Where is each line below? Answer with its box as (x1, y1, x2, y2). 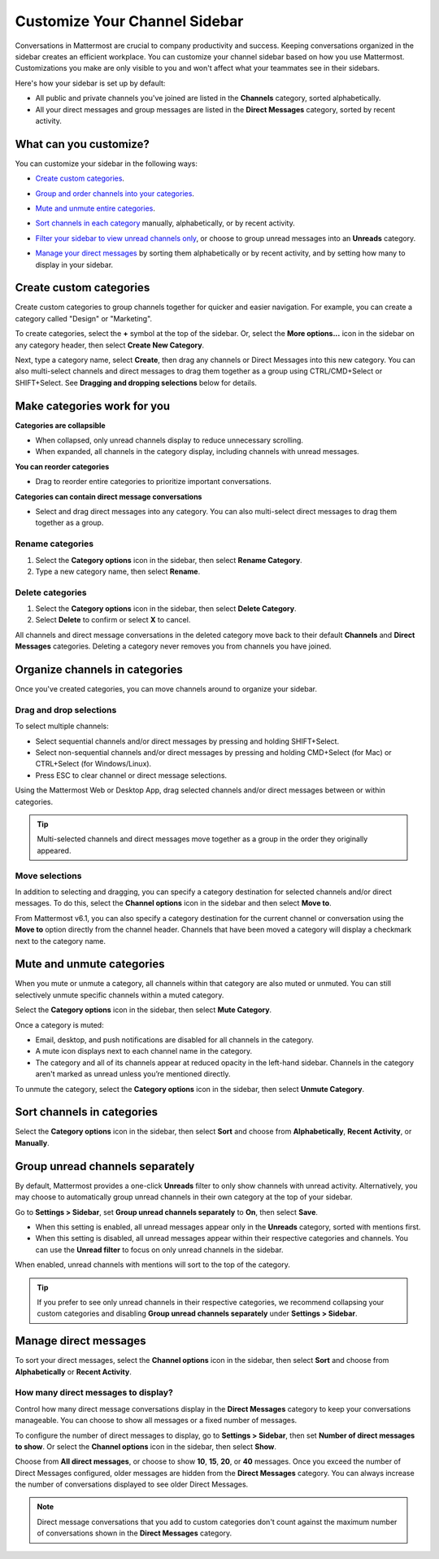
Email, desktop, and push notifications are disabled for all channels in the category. (35, 1035, 315, 1045)
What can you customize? (15, 137, 150, 151)
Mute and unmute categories (15, 957, 165, 972)
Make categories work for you (15, 399, 171, 413)
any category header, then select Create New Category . (15, 340, 205, 350)
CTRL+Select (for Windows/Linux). (35, 759, 152, 769)
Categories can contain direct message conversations (15, 491, 202, 501)
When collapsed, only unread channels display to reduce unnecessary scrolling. (35, 435, 304, 445)
